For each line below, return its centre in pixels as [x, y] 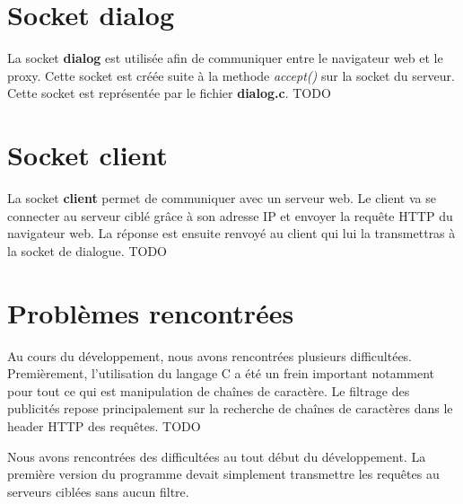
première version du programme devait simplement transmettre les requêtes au [223, 474]
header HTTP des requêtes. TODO [104, 425]
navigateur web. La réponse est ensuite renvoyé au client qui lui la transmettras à [231, 233]
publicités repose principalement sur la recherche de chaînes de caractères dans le [230, 408]
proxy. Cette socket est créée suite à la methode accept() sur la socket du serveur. [231, 75]
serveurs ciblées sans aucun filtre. [98, 491]
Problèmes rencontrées [151, 312]
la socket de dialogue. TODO [87, 250]
